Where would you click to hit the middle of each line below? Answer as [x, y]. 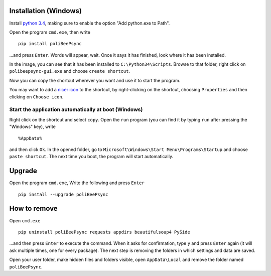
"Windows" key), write [33, 127]
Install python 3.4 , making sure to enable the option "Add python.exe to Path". [90, 23]
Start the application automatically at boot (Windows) [76, 109]
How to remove [33, 209]
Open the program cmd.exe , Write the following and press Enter [77, 183]
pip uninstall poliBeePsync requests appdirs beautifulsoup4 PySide [104, 232]
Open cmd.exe [25, 220]
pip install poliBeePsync [50, 44]
